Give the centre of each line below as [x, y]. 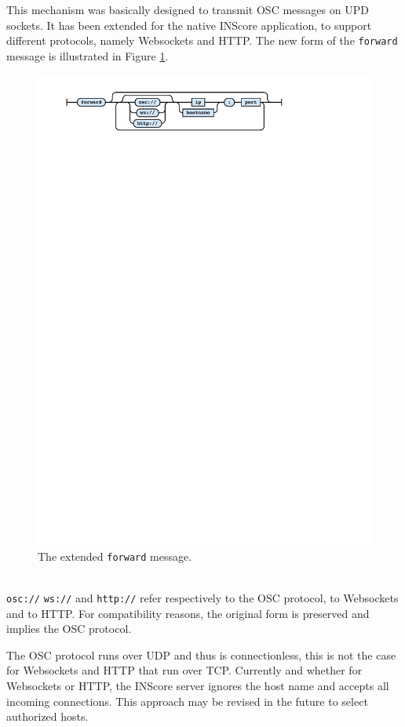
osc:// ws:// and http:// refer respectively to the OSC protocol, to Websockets [202, 597]
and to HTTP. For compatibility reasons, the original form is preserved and [188, 613]
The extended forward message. [115, 556]
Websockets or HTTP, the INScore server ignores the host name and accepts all [198, 685]
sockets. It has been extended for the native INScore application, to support [189, 25]
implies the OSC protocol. [69, 629]
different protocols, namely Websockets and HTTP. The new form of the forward [202, 40]
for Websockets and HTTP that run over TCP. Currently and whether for [184, 670]
